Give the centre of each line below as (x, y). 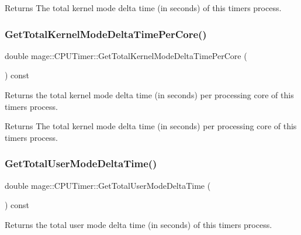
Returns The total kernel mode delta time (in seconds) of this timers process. (143, 8)
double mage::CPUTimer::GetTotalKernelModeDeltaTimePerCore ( (126, 55)
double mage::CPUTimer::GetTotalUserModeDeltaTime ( (108, 185)
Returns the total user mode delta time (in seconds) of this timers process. (139, 224)
